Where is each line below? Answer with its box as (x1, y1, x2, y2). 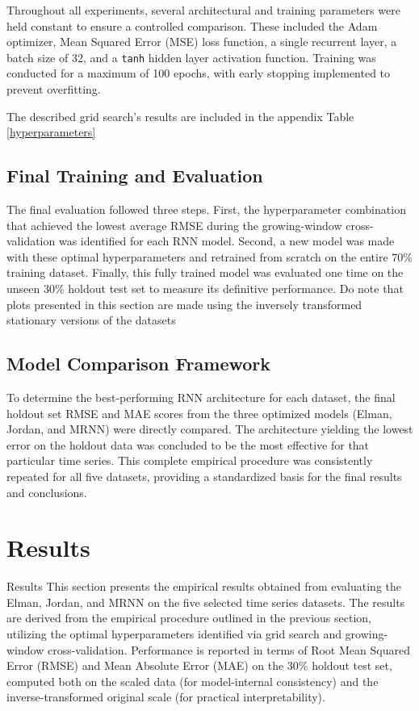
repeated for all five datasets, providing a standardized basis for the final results (6, 467, 402, 484)
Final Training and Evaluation (6, 163, 263, 188)
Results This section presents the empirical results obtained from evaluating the (6, 578, 401, 595)
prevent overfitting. (6, 81, 101, 98)
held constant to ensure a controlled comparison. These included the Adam (6, 17, 378, 34)
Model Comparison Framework (6, 351, 271, 376)
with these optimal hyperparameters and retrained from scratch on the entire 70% (6, 248, 413, 265)
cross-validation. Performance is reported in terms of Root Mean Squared (47, 641, 410, 658)
